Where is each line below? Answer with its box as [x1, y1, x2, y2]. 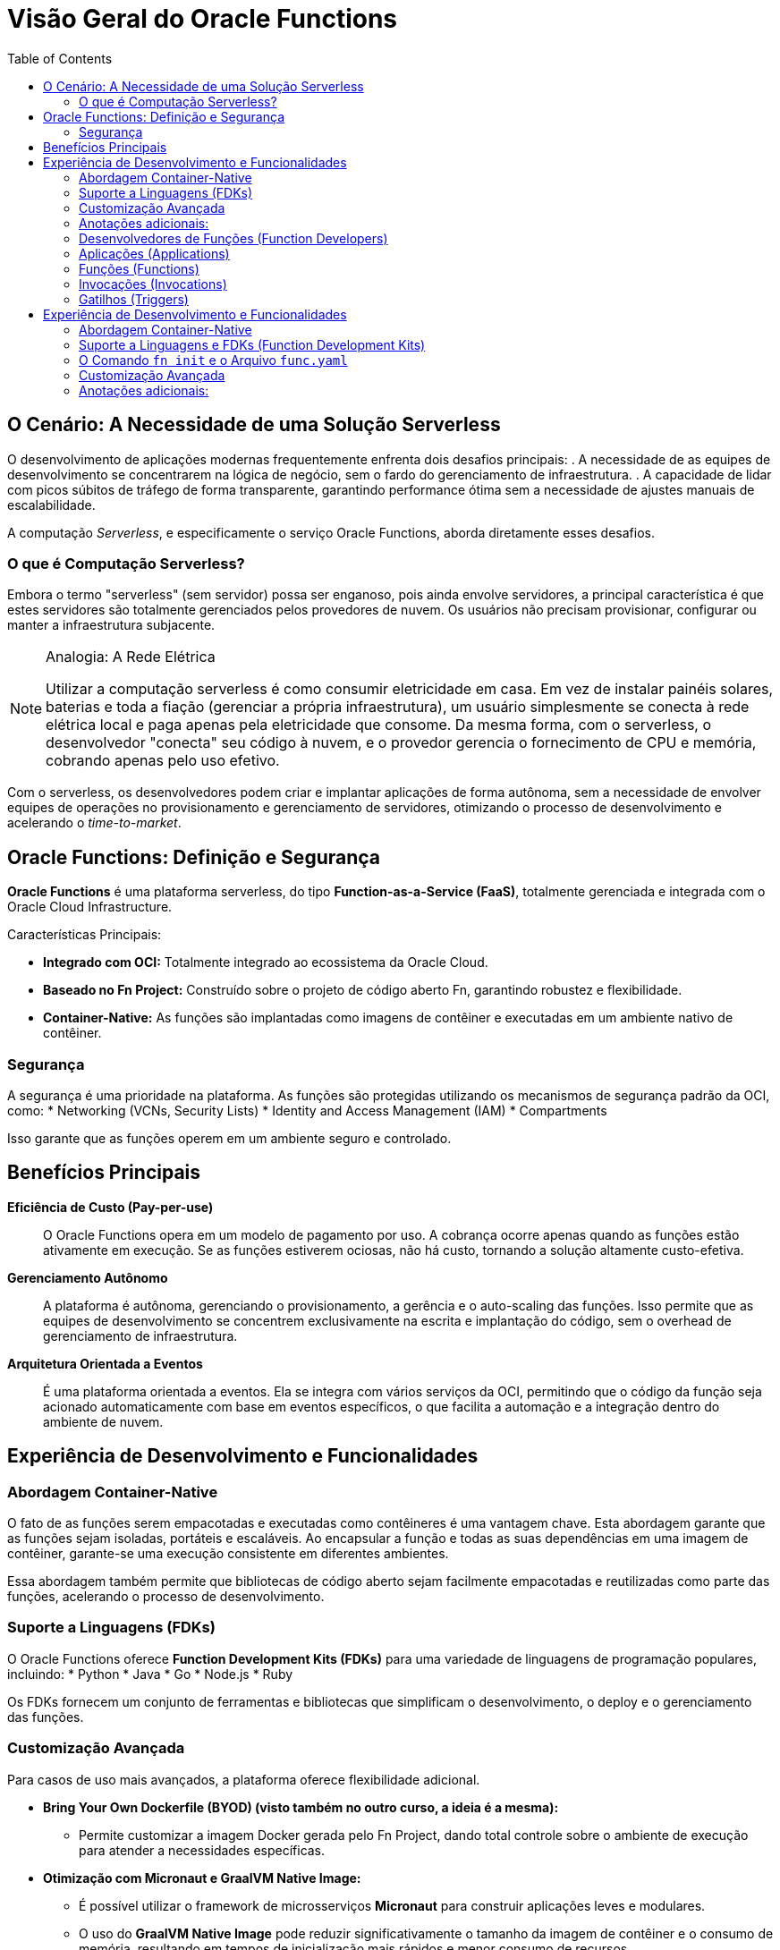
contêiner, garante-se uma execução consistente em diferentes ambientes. [7, 1546, 449, 1561]
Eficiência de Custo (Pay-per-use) [7, 1199, 214, 1215]
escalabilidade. [7, 496, 96, 513]
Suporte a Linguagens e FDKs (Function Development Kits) [79, 336, 426, 352]
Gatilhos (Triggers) [79, 291, 189, 307]
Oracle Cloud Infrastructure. [7, 899, 173, 915]
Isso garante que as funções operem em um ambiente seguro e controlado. [7, 1130, 452, 1146]
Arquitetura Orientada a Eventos [7, 1355, 203, 1371]
